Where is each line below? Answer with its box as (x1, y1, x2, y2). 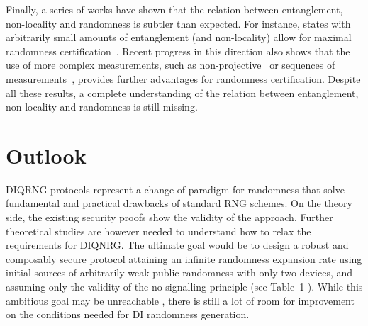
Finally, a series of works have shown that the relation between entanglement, (6, 2, 343, 16)
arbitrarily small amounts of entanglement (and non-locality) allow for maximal (6, 30, 352, 45)
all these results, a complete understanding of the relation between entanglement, (6, 85, 359, 100)
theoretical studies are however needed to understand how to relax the (6, 223, 311, 238)
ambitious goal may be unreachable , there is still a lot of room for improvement (6, 293, 355, 308)
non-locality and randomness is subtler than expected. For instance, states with (6, 16, 351, 30)
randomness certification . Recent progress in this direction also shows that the (6, 43, 350, 58)
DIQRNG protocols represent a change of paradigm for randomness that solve (6, 181, 345, 196)
